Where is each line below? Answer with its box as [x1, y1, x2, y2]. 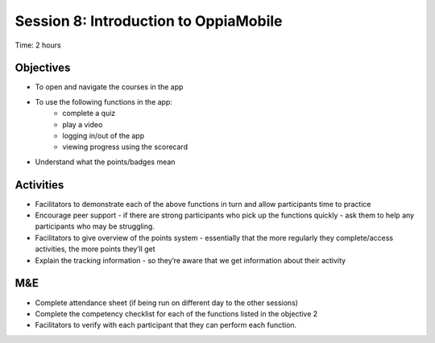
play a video [62, 119, 103, 129]
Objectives [14, 61, 71, 75]
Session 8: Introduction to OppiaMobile [14, 12, 283, 30]
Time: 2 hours [14, 40, 61, 50]
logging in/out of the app [62, 131, 145, 141]
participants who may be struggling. [35, 221, 155, 231]
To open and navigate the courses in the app [35, 82, 184, 92]
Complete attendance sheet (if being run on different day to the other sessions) [35, 298, 298, 308]
